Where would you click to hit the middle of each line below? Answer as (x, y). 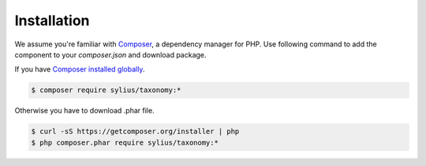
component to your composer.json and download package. (110, 54)
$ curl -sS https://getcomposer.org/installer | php (135, 131)
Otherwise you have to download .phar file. (84, 111)
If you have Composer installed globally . (80, 69)
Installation (52, 20)
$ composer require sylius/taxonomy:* (106, 90)
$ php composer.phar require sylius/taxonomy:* (125, 142)
